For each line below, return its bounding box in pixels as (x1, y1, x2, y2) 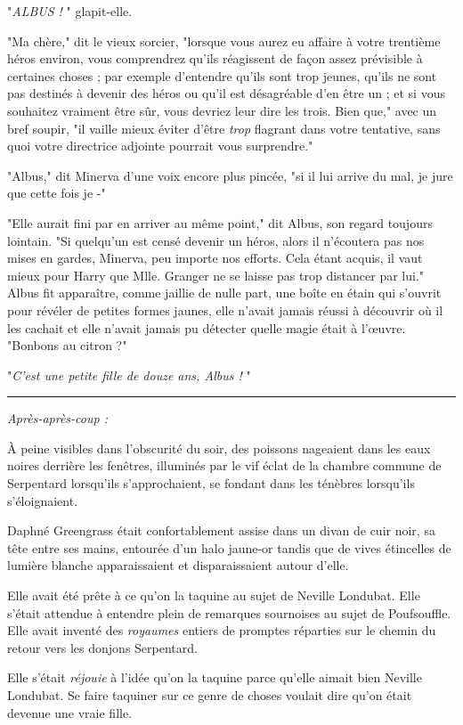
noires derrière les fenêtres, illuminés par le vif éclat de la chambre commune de (7, 456, 442, 475)
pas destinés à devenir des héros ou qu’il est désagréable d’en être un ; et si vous (7, 84, 445, 102)
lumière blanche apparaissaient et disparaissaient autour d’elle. (7, 556, 349, 574)
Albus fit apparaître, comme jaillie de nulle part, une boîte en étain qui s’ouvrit (7, 283, 442, 302)
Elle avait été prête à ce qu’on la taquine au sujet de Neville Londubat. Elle (7, 586, 420, 605)
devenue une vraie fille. (7, 703, 133, 721)
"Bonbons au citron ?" (7, 336, 127, 354)
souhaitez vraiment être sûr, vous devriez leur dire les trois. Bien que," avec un (7, 101, 437, 119)
